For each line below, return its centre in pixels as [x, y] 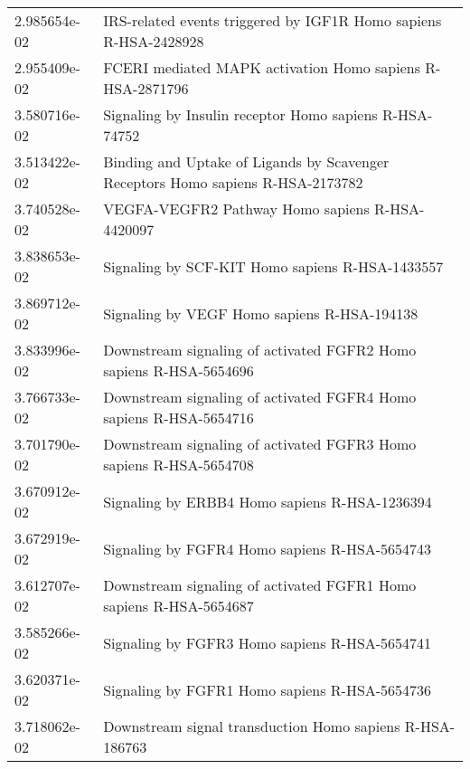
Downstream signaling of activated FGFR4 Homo [260, 397]
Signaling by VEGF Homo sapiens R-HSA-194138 [261, 313]
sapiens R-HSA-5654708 [179, 465]
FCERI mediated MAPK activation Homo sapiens [262, 67]
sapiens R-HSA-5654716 [179, 418]
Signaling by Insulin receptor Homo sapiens [240, 114]
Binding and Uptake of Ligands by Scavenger [246, 161]
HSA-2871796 [146, 88]
